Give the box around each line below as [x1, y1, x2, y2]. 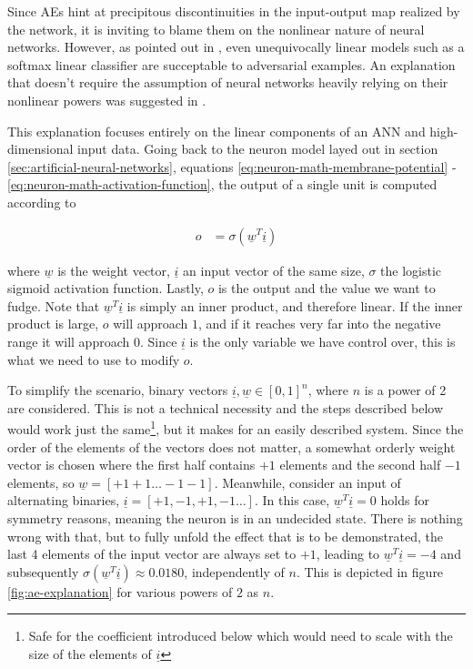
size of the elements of [28, 644, 152, 663]
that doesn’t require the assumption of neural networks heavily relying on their [7, 73, 448, 92]
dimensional [7, 139, 74, 158]
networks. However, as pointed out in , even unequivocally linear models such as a [7, 37, 465, 56]
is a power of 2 [364, 380, 447, 400]
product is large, [7, 314, 99, 333]
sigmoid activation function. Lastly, [7, 279, 204, 298]
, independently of [184, 562, 285, 581]
